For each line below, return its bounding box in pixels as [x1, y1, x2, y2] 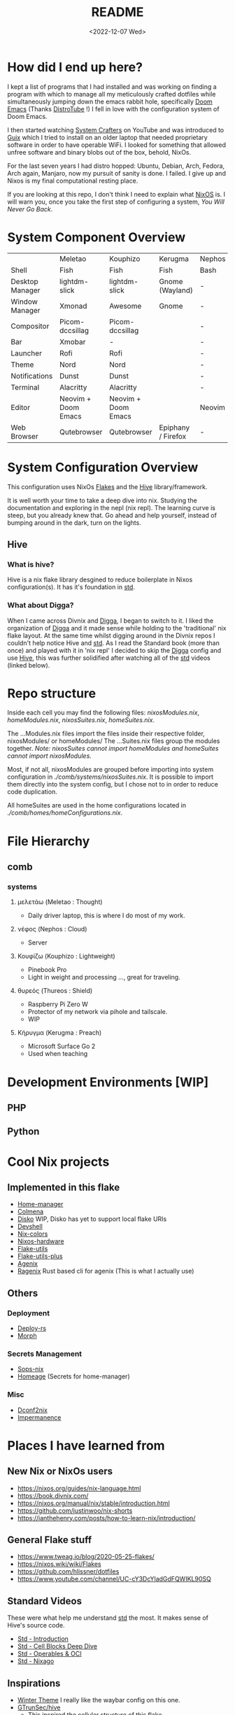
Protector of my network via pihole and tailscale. [27, 1008, 168, 1016]
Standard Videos [7, 1595, 83, 1607]
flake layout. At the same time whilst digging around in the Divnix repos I [7, 631, 215, 640]
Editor [10, 402, 30, 412]
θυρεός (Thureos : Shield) [17, 987, 93, 995]
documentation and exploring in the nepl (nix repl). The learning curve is [7, 503, 215, 511]
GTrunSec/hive [17, 1703, 61, 1712]
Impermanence [17, 1413, 62, 1421]
